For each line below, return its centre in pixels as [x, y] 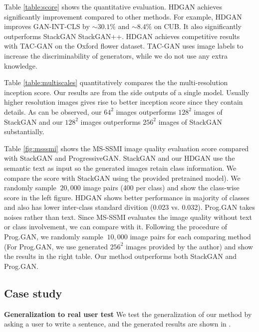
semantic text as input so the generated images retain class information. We [120, 168]
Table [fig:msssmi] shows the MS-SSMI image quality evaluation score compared [127, 148]
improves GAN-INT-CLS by [47, 26]
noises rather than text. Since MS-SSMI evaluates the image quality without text [128, 217]
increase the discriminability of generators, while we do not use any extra [116, 55]
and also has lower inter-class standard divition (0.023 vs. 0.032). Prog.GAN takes [130, 207]
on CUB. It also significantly [198, 26]
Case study [33, 293]
